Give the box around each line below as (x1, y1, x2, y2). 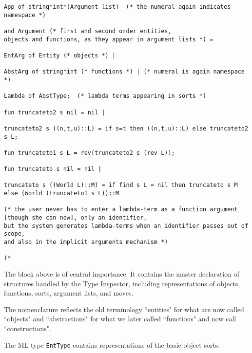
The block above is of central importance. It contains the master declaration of (4, 269, 239, 279)
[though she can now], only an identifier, (4, 214, 147, 222)
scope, (4, 230, 25, 238)
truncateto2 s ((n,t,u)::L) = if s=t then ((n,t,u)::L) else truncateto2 (4, 125, 249, 132)
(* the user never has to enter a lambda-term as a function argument (4, 206, 238, 213)
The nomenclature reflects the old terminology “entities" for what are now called (4, 304, 244, 314)
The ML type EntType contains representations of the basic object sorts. (4, 339, 220, 350)
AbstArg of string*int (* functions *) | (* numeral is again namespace (4, 68, 245, 75)
